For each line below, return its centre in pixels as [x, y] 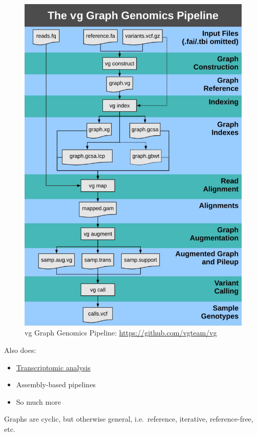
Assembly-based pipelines [56, 384]
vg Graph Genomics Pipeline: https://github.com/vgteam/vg [121, 333]
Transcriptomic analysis [53, 367]
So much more [38, 401]
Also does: [20, 350]
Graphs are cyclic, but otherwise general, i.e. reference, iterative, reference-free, [129, 419]
